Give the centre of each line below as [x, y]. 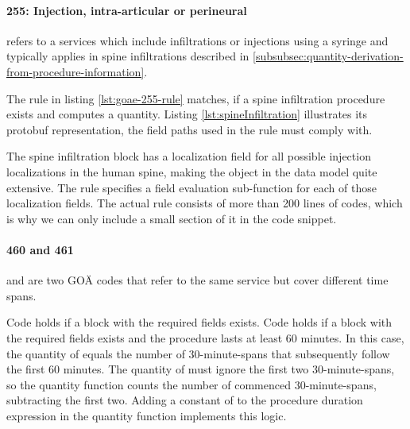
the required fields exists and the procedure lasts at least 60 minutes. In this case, [205, 337]
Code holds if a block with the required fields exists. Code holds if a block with [199, 322]
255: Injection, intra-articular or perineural [127, 10]
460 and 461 [40, 249]
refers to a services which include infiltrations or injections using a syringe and [197, 40]
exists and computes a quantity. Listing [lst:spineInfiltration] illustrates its [187, 114]
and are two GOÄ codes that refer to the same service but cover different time [197, 280]
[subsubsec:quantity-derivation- [328, 56]
